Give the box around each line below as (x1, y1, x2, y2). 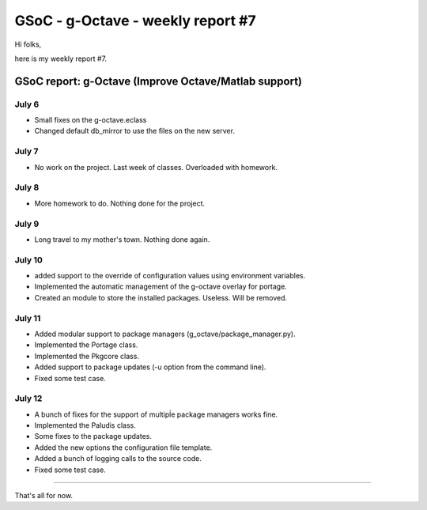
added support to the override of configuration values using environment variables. (34, 271, 306, 281)
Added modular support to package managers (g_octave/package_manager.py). (34, 329, 296, 338)
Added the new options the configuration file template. (34, 443, 213, 452)
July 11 (14, 312, 41, 323)
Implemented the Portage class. (34, 340, 138, 349)
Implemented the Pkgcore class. (34, 351, 140, 361)
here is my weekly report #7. (14, 54, 107, 63)
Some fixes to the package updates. (34, 432, 152, 441)
